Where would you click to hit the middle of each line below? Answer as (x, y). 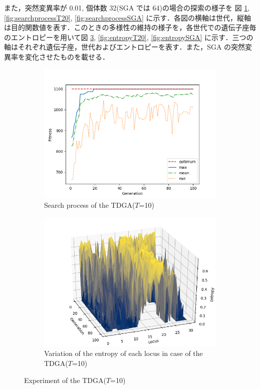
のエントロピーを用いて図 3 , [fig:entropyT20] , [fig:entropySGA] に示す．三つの (129, 37)
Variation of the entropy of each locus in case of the (123, 353)
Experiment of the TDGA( (65, 380)
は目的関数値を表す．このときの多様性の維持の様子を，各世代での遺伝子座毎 (130, 27)
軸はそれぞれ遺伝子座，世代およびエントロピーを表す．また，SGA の (118, 47)
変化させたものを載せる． (67, 56)
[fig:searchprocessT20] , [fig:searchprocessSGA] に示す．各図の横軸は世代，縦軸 (127, 17)
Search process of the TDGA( (90, 205)
